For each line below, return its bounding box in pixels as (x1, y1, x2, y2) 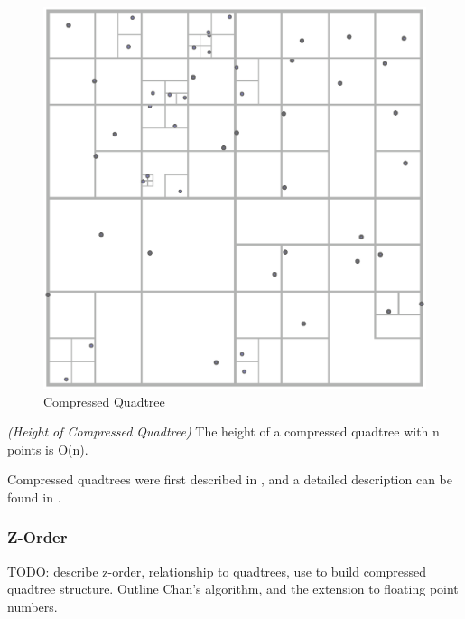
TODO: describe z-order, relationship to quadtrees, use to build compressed (7, 561, 427, 580)
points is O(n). (7, 439, 88, 458)
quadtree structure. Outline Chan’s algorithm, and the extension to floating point (7, 579, 459, 598)
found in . (7, 487, 61, 506)
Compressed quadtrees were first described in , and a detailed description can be (7, 470, 453, 489)
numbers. (7, 596, 58, 615)
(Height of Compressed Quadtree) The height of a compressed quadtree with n (7, 422, 440, 441)
